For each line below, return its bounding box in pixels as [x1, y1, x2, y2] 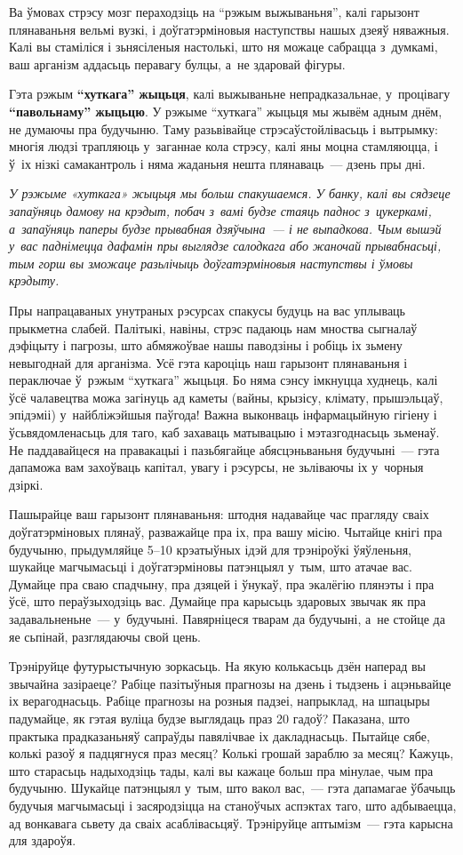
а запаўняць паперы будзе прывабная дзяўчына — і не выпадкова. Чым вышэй [9, 219, 442, 237]
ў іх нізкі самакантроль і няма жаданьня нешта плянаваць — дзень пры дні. [9, 154, 426, 172]
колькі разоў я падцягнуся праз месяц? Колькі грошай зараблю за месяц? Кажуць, [9, 744, 454, 763]
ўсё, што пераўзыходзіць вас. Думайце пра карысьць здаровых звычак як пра [9, 592, 427, 611]
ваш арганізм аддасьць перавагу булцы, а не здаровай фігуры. [9, 54, 346, 73]
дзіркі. [9, 475, 44, 493]
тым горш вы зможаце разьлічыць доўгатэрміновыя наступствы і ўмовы [9, 253, 413, 272]
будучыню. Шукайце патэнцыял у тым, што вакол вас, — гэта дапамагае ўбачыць [9, 779, 456, 797]
